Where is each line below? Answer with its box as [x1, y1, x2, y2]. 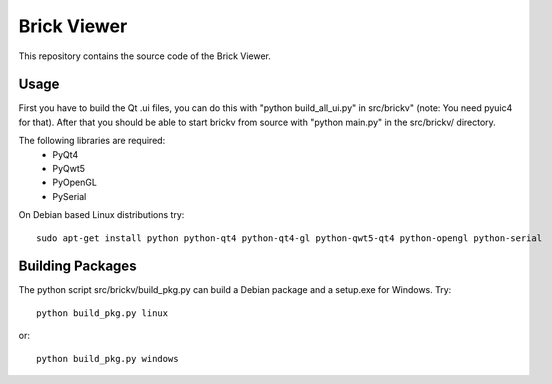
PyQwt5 [52, 163, 85, 175]
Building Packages [18, 258, 137, 275]
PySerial [52, 190, 87, 202]
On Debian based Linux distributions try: [18, 209, 185, 221]
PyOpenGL [52, 176, 97, 189]
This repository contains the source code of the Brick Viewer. [18, 50, 272, 62]
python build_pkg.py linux [36, 307, 169, 319]
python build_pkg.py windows [36, 353, 179, 364]
